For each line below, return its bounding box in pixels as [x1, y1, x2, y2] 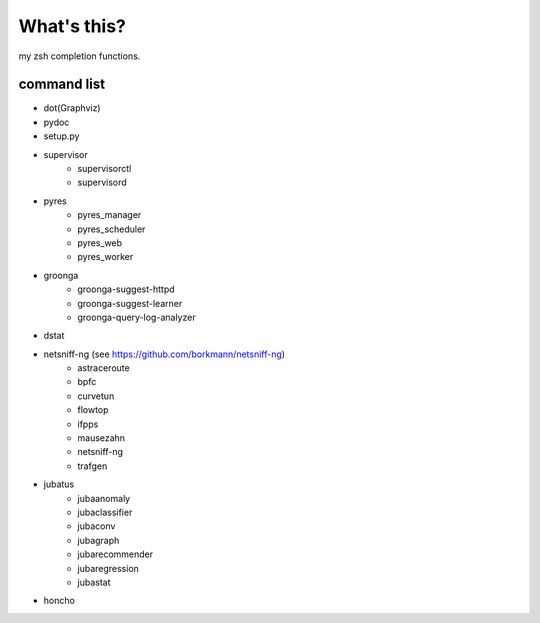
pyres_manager [77, 209, 142, 221]
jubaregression [77, 562, 140, 574]
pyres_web [77, 236, 123, 249]
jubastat [77, 576, 111, 588]
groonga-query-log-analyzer [77, 311, 196, 323]
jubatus [43, 478, 75, 490]
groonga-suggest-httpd [77, 283, 175, 295]
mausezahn [77, 432, 125, 444]
